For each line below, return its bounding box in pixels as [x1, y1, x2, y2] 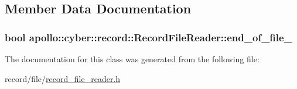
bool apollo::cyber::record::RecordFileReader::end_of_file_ [5, 30, 292, 44]
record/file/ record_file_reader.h [5, 72, 121, 84]
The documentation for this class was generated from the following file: [5, 53, 260, 65]
